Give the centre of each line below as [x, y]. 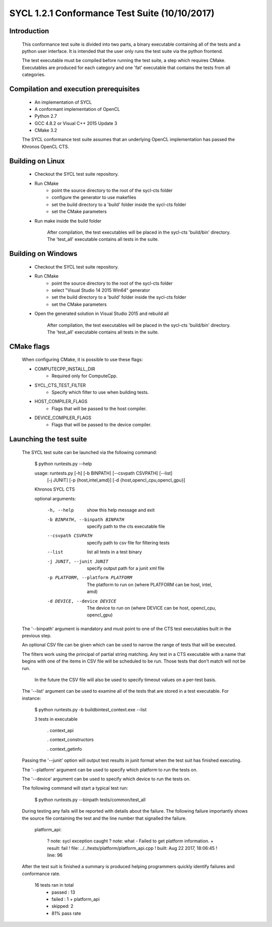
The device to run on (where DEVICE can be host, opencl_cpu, [152, 608]
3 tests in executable [56, 719]
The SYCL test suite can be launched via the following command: [89, 452]
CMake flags [29, 346]
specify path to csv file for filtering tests [128, 543]
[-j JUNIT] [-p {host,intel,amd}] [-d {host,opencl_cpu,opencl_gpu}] [116, 480]
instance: [31, 698]
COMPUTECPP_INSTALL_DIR [65, 369]
